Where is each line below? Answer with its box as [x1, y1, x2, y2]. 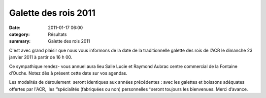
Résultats [48, 31, 67, 37]
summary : [9, 38, 31, 44]
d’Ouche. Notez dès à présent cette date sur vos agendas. [9, 70, 128, 76]
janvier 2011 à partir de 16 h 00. [9, 54, 72, 60]
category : [9, 31, 30, 37]
